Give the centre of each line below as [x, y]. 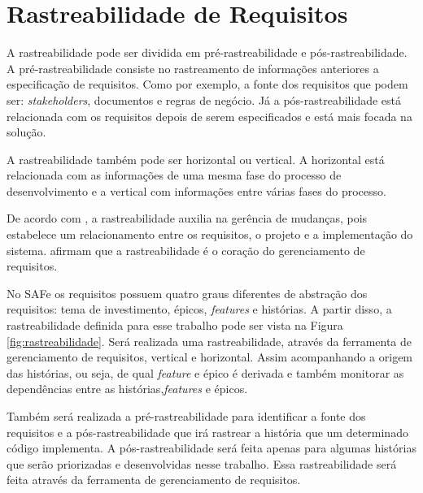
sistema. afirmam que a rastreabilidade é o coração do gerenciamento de [186, 250]
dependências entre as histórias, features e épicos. [127, 389]
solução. [26, 132]
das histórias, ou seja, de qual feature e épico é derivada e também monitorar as [205, 372]
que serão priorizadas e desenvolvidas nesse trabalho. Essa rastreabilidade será [202, 463]
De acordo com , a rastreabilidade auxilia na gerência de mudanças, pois [187, 218]
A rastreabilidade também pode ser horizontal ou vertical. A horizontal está [196, 159]
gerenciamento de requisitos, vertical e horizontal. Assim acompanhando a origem [210, 357]
